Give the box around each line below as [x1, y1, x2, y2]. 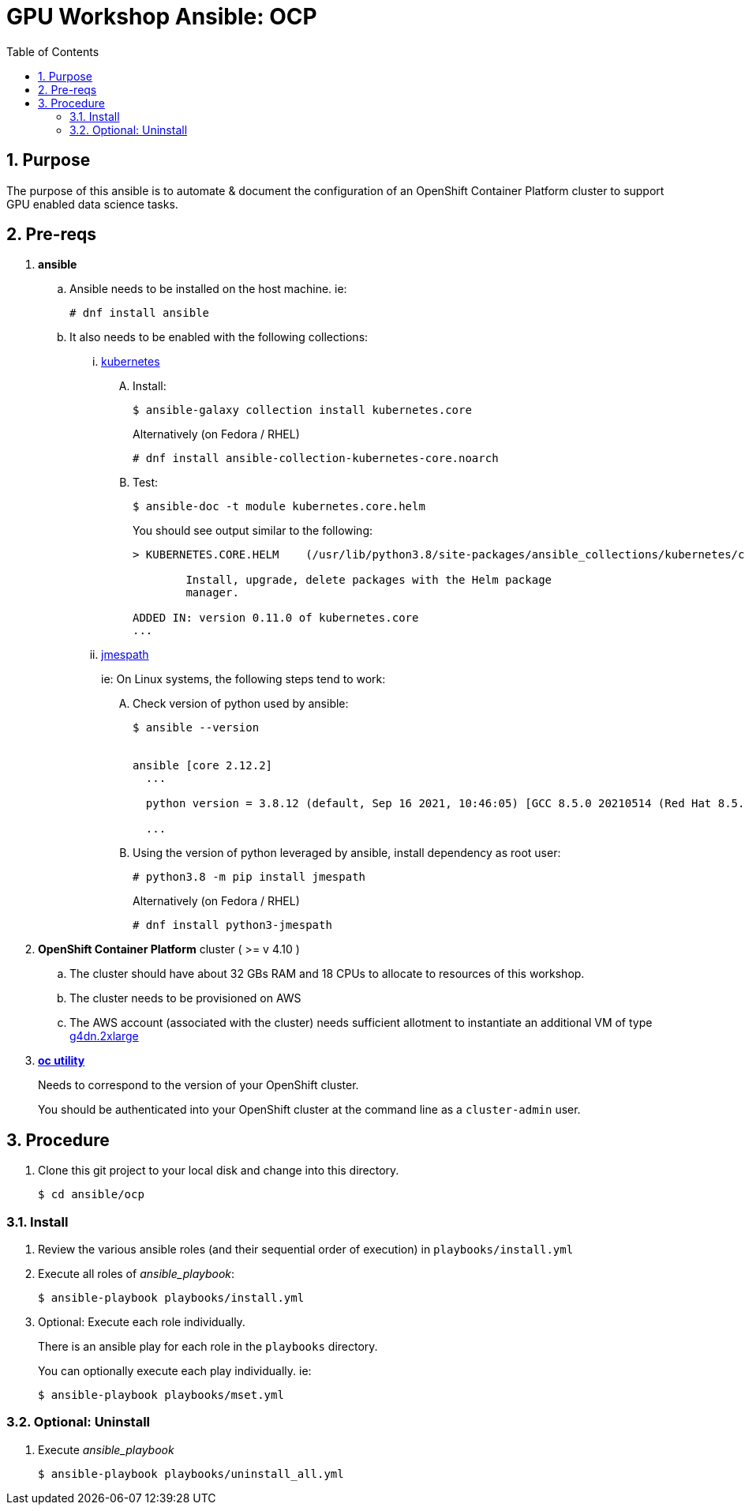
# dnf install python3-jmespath [133, 919, 332, 932]
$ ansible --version [133, 721, 260, 735]
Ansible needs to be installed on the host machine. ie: [69, 282, 347, 296]
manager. [185, 586, 239, 600]
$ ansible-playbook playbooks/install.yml [38, 1291, 305, 1305]
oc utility [38, 1054, 85, 1068]
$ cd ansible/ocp [38, 1188, 144, 1201]
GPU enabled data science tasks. [6, 197, 178, 211]
